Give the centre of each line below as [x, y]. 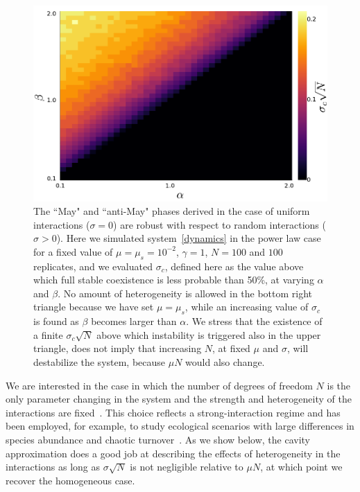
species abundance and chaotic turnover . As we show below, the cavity [158, 440]
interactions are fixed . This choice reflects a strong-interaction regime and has [173, 412]
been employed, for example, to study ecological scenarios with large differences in [180, 426]
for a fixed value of [73, 251]
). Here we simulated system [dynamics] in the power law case [189, 238]
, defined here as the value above [234, 266]
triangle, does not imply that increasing [118, 348]
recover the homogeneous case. [70, 480]
